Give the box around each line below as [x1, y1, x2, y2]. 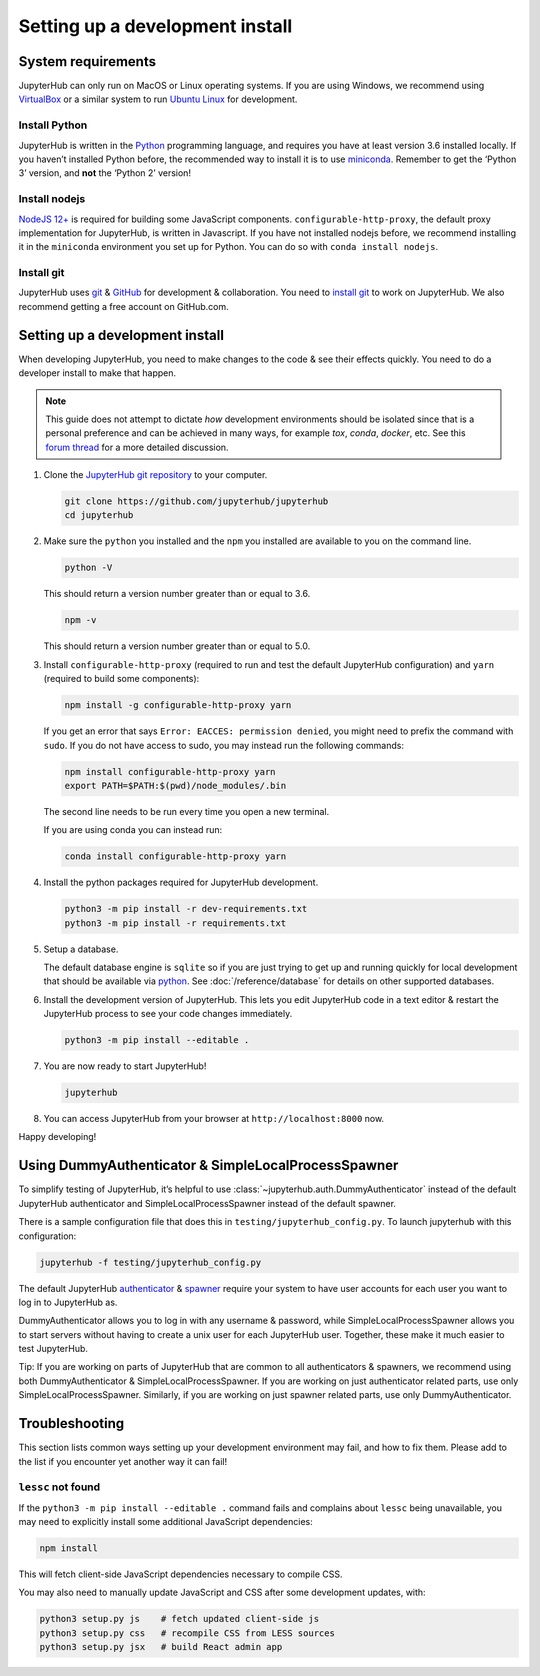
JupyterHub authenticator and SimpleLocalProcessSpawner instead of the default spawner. [18, 1197, 397, 1209]
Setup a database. [43, 943, 119, 955]
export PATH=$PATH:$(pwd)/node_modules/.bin [64, 780, 287, 791]
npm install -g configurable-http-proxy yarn [64, 700, 292, 711]
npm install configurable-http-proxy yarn [64, 766, 276, 777]
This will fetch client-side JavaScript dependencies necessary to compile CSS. [18, 1568, 344, 1580]
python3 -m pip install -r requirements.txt [64, 917, 287, 929]
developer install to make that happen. [18, 367, 177, 379]
